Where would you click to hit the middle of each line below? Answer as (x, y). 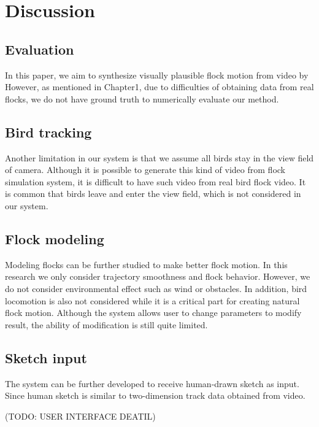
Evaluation (40, 49)
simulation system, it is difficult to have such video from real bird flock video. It (156, 181)
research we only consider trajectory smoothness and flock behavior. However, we (158, 276)
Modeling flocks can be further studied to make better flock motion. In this (146, 264)
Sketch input (46, 357)
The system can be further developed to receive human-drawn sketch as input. (152, 383)
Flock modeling (55, 238)
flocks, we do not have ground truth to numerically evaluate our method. (142, 98)
